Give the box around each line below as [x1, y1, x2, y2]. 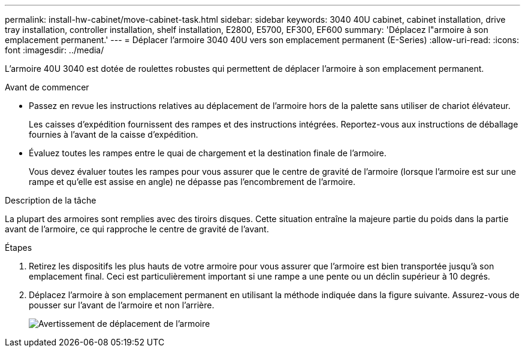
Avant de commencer [5, 82, 89, 92]
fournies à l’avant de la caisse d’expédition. [29, 129, 198, 139]
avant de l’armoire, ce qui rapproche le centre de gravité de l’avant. [5, 224, 269, 234]
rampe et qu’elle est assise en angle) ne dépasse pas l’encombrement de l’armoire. [29, 177, 355, 187]
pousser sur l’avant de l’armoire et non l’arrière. [29, 300, 215, 310]
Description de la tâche [5, 195, 96, 205]
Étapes [5, 242, 32, 253]
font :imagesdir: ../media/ [5, 45, 104, 55]
